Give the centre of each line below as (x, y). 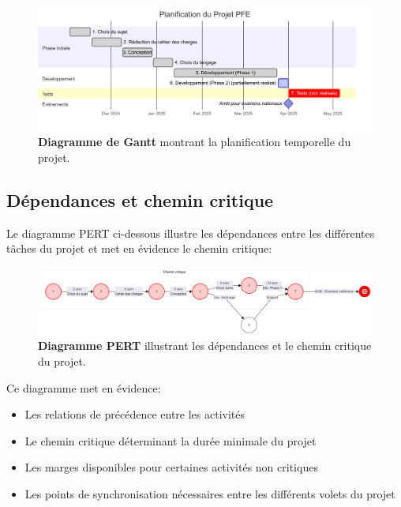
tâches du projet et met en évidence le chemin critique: (139, 248)
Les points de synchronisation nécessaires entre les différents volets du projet (210, 493)
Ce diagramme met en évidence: (84, 387)
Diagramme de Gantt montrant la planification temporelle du (195, 142)
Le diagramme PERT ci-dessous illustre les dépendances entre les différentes (191, 233)
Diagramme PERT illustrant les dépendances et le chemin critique (205, 346)
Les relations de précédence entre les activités (135, 414)
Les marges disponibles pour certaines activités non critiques (171, 467)
